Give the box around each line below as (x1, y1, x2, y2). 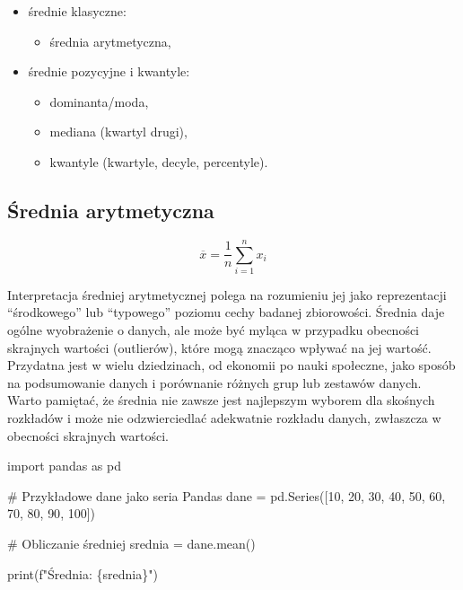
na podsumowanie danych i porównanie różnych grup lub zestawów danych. (7, 373, 422, 392)
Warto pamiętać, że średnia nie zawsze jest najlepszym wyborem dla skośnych (7, 391, 435, 409)
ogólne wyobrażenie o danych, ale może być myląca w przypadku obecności (7, 321, 420, 339)
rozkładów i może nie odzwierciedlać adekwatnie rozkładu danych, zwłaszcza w (7, 409, 441, 427)
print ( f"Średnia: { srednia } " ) (7, 564, 158, 583)
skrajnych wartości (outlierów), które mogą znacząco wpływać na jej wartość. (7, 338, 432, 357)
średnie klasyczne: (28, 2, 127, 20)
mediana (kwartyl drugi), (49, 122, 188, 141)
